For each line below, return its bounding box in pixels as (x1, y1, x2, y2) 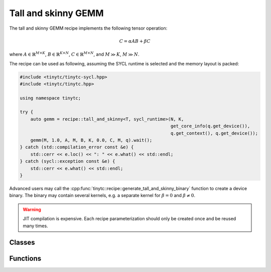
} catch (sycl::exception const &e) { (20, 158, 115, 164)
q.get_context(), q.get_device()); (171, 130, 258, 136)
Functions (9, 254, 42, 263)
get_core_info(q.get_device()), (171, 123, 250, 129)
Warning (23, 206, 41, 212)
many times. (23, 223, 48, 229)
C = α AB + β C (119, 38, 151, 44)
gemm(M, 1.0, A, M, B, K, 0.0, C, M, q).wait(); (30, 137, 153, 143)
